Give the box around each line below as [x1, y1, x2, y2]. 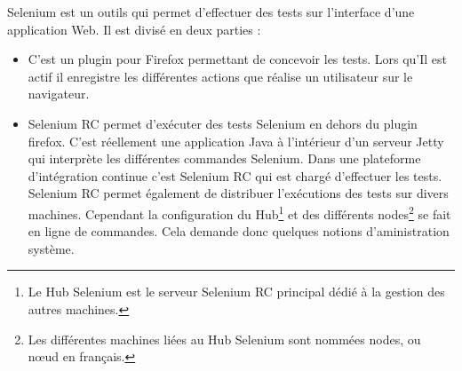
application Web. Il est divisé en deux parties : [7, 20, 261, 38]
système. [28, 239, 75, 257]
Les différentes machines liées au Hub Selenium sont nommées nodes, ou [28, 329, 421, 348]
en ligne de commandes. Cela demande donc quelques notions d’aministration [28, 222, 450, 241]
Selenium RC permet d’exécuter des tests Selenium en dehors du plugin [28, 114, 418, 132]
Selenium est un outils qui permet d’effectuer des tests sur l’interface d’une [7, 3, 415, 20]
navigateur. [28, 84, 90, 103]
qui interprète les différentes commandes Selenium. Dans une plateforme [28, 149, 421, 168]
